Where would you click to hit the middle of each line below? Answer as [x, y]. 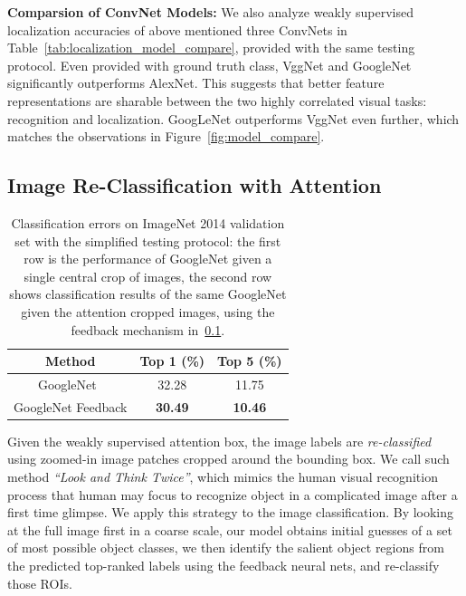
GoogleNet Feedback [71, 406]
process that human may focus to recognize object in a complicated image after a [233, 494]
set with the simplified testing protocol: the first [148, 240]
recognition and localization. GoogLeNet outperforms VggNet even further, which [233, 118]
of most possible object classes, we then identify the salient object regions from [226, 548]
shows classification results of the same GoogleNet [148, 294]
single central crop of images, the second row [148, 276]
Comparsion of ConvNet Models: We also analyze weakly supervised [210, 12]
